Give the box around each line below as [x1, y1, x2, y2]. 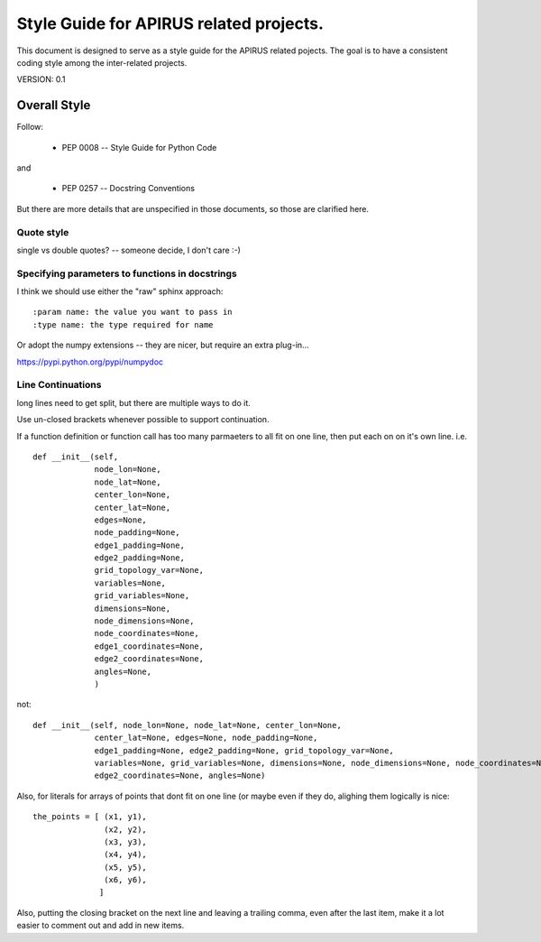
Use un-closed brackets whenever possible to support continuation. [16, 414, 270, 425]
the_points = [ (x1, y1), [32, 812, 148, 822]
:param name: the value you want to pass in [32, 307, 234, 318]
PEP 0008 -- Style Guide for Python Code [61, 142, 217, 152]
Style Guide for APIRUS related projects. [16, 14, 325, 33]
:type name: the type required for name [32, 319, 214, 329]
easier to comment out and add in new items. [16, 920, 185, 931]
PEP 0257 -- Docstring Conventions [61, 183, 196, 194]
